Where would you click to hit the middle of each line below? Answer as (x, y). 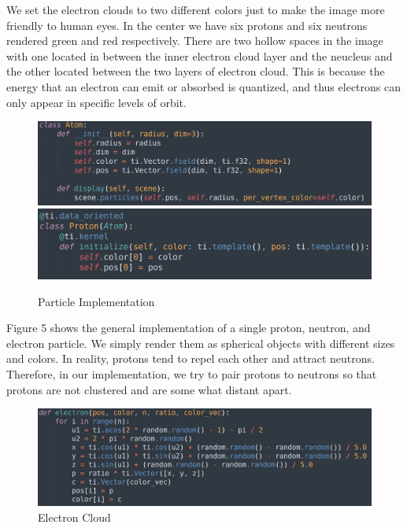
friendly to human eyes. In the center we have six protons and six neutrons (187, 25)
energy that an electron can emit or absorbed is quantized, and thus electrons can (203, 86)
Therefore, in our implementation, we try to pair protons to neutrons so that (192, 373)
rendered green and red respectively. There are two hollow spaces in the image (195, 41)
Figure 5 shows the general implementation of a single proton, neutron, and (189, 328)
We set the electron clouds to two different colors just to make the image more (196, 9)
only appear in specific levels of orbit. (96, 102)
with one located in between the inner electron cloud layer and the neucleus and (200, 55)
